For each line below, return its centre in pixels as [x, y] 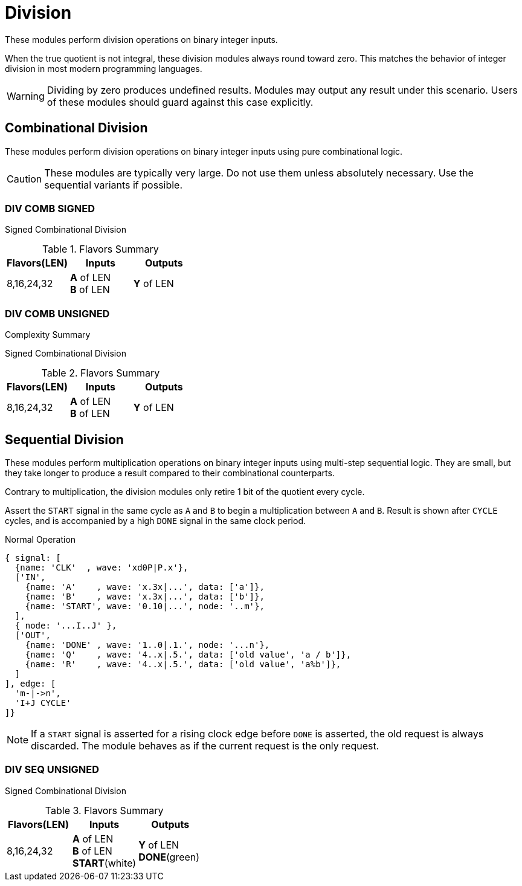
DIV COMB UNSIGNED [57, 313]
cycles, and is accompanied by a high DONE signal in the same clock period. [155, 520]
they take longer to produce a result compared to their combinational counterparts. [170, 473]
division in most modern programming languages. [104, 68]
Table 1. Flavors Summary [101, 249]
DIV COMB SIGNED [50, 208]
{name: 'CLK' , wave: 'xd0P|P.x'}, [101, 567]
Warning [26, 96]
